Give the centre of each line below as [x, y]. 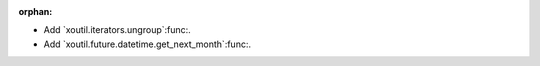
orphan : [35, 11]
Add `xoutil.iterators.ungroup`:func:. [117, 30]
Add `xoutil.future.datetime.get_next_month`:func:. [147, 44]
